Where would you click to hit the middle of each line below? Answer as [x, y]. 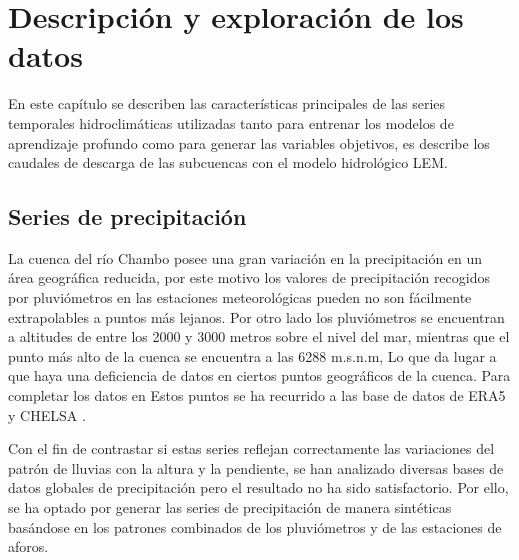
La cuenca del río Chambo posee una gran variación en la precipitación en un [245, 257]
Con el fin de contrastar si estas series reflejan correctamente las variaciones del [251, 448]
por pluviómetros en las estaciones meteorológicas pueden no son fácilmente [240, 297]
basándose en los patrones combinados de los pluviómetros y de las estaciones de [255, 526]
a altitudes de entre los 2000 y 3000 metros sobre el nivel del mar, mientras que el [259, 336]
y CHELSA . [47, 414]
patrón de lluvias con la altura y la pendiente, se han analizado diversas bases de [256, 467]
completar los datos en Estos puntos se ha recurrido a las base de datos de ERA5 [257, 395]
